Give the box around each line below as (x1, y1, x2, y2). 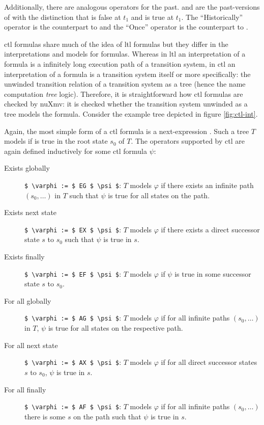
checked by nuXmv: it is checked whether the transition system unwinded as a (4, 98, 248, 109)
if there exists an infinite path (161, 179, 254, 190)
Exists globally (4, 163, 50, 173)
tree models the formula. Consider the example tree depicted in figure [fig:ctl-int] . (4, 108, 258, 119)
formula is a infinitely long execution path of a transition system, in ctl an (4, 58, 236, 69)
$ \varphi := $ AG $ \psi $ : (24, 312, 122, 323)
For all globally (4, 295, 51, 306)
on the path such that (73, 411, 141, 421)
